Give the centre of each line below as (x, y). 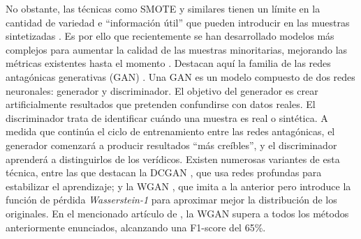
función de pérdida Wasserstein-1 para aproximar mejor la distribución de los (171, 200)
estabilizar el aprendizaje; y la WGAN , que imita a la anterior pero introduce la (178, 186)
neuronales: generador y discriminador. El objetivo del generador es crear (162, 90)
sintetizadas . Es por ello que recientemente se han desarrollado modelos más (170, 36)
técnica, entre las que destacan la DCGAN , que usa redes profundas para (164, 172)
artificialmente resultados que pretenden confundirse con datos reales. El (161, 104)
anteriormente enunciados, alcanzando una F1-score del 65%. (136, 227)
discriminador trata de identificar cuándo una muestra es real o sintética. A (167, 117)
